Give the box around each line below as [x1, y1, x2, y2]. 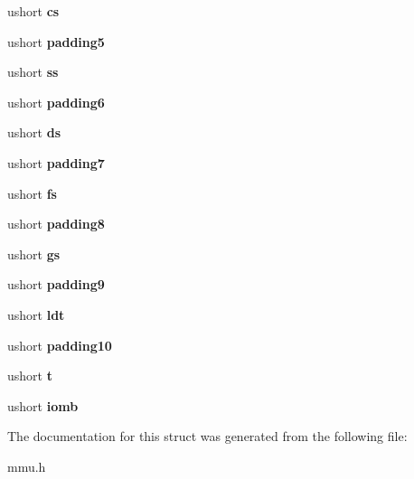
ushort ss [7, 62, 59, 81]
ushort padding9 [7, 275, 105, 294]
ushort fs [7, 183, 57, 202]
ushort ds [7, 123, 61, 142]
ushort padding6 [7, 92, 105, 111]
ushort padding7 [7, 153, 105, 172]
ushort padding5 [7, 32, 105, 51]
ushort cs [7, 2, 60, 20]
